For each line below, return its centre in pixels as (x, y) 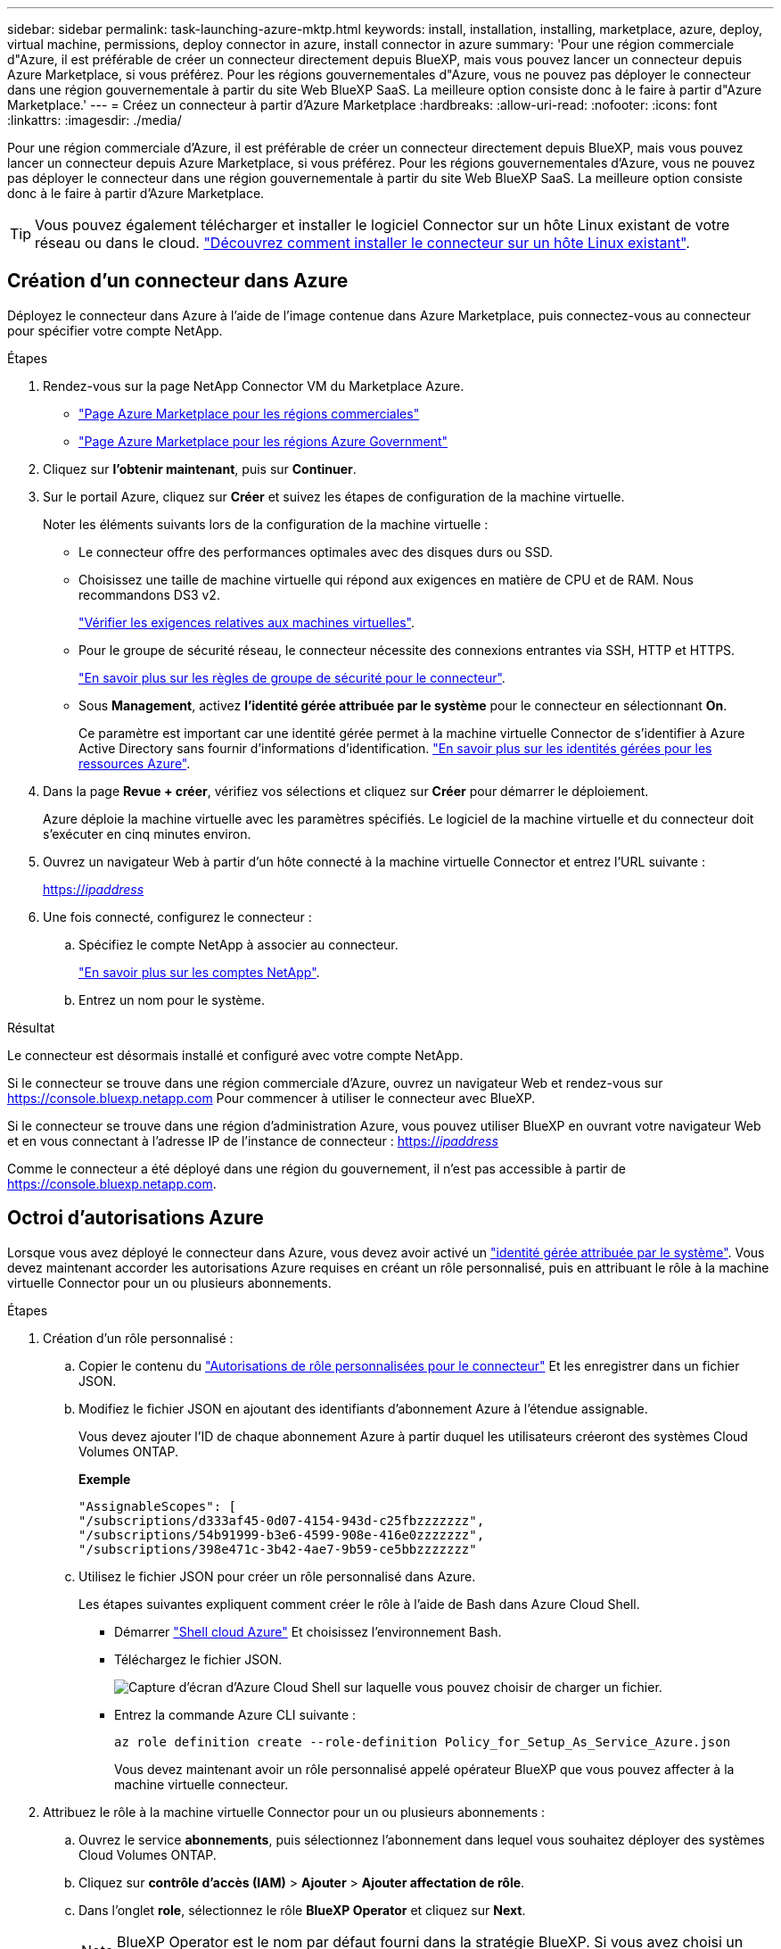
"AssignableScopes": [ (158, 1506)
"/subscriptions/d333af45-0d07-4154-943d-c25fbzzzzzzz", (282, 1520)
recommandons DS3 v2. (149, 594)
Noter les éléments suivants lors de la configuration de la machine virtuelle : (266, 524)
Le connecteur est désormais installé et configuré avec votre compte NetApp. (235, 1055)
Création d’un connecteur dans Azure (178, 281)
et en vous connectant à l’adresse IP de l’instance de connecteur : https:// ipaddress (253, 1140)
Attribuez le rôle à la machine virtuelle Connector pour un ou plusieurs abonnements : (294, 1812)
